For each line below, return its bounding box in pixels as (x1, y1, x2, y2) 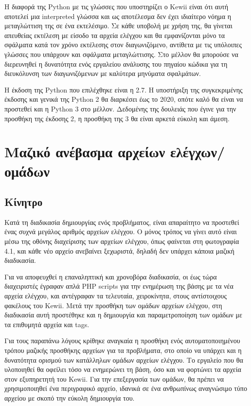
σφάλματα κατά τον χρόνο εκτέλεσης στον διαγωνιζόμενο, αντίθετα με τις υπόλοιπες (4, 39, 242, 50)
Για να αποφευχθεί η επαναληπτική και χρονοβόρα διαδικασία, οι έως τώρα (4, 271, 217, 281)
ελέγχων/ (170, 142, 225, 162)
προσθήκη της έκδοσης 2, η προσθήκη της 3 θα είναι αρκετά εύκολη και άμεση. (4, 113, 230, 123)
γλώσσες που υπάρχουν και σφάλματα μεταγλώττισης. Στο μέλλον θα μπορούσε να (4, 49, 238, 59)
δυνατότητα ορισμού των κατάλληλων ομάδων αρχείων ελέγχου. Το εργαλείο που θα (4, 354, 243, 365)
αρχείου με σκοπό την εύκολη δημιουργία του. (4, 392, 135, 403)
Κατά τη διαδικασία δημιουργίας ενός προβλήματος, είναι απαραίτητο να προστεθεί (4, 217, 239, 227)
